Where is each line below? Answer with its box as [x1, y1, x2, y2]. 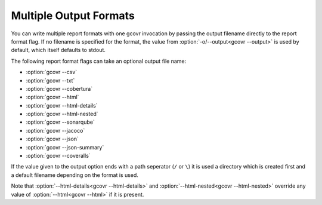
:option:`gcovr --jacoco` [26, 127, 85, 134]
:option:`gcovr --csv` [26, 69, 78, 76]
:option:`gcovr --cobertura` [26, 85, 92, 92]
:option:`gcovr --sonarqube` [26, 118, 95, 126]
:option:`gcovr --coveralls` [26, 152, 91, 160]
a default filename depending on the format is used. [11, 171, 138, 179]
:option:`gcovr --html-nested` [26, 111, 98, 118]
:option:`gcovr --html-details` [26, 102, 98, 109]
